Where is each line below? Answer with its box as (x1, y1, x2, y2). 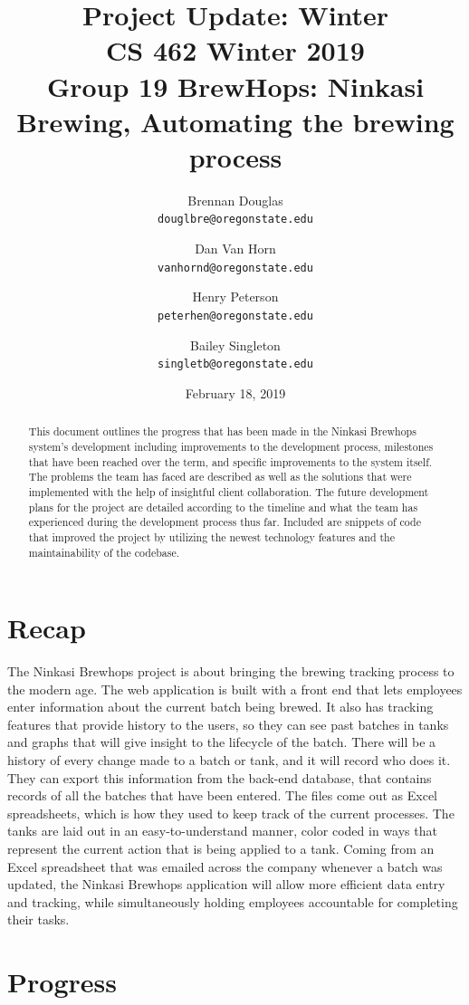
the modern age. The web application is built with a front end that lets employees (7, 679, 463, 698)
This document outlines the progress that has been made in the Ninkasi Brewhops (28, 424, 416, 439)
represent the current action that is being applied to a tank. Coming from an (7, 839, 435, 858)
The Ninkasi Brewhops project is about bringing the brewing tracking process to (7, 662, 455, 681)
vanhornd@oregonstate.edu (158, 261, 313, 274)
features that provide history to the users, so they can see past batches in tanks (7, 714, 449, 733)
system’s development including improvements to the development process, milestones (28, 438, 434, 454)
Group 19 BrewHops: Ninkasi (46, 67, 425, 104)
